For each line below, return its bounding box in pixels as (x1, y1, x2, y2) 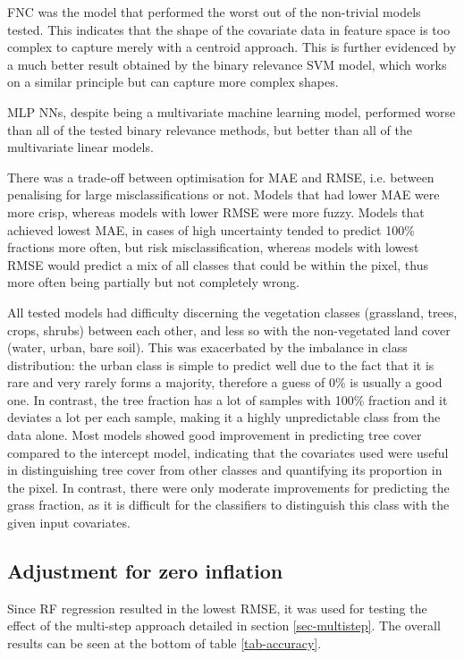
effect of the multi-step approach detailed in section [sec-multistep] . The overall (7, 616, 441, 635)
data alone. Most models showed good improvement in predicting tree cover (7, 426, 422, 444)
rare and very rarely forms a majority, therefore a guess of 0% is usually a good (7, 373, 443, 392)
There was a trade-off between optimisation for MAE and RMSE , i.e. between (7, 167, 434, 186)
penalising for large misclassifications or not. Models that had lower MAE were (7, 185, 440, 204)
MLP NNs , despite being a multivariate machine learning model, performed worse (7, 102, 456, 121)
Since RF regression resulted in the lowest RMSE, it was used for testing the (7, 598, 427, 617)
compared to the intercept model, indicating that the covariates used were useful (7, 443, 449, 461)
